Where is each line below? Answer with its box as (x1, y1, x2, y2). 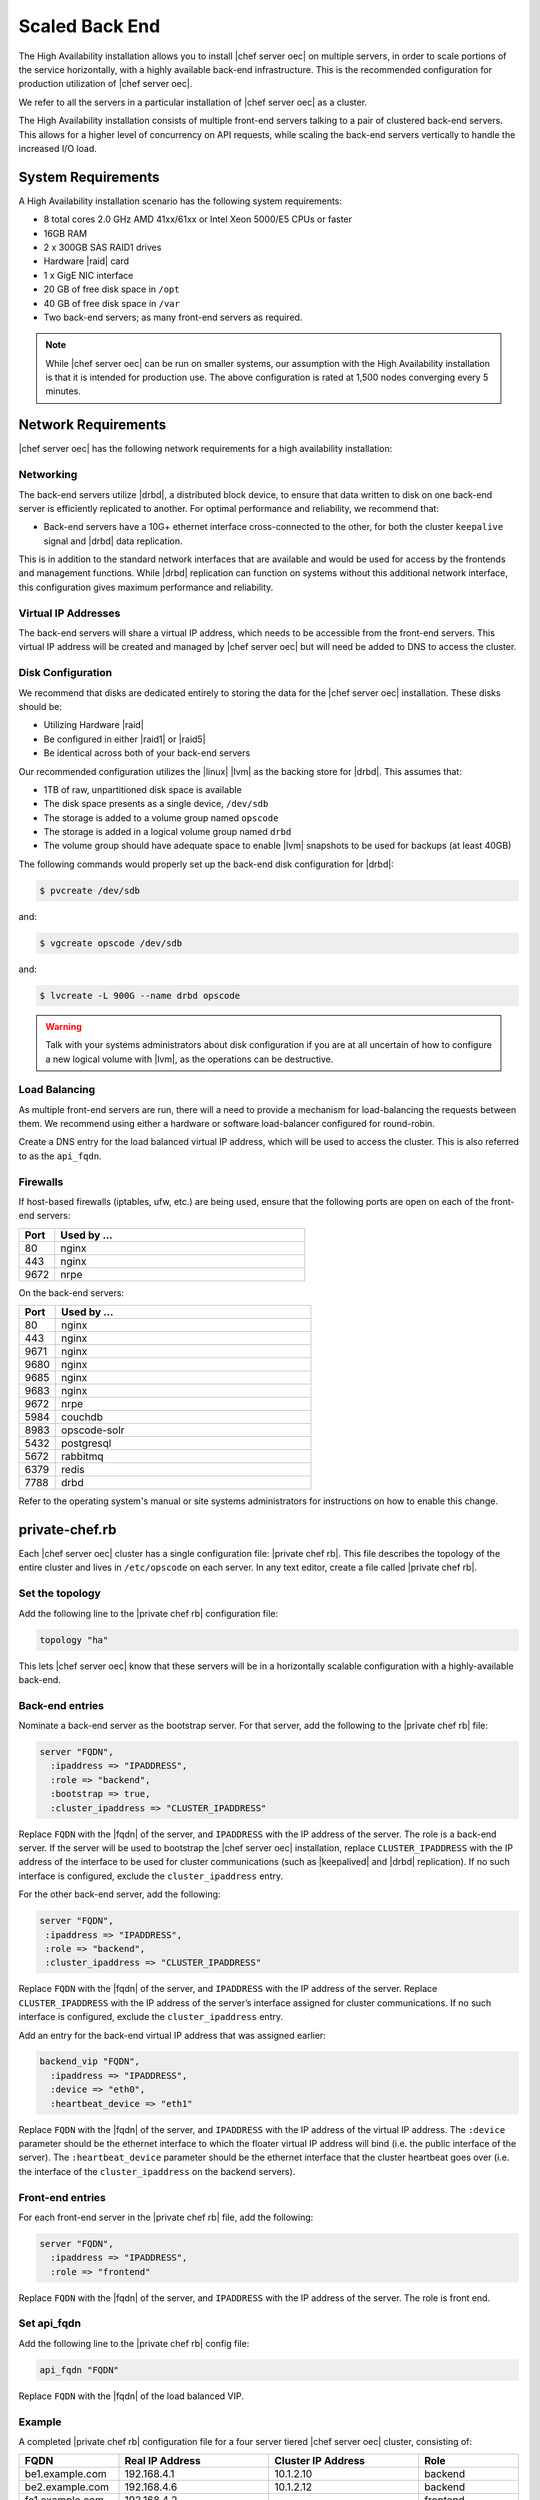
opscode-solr (61, 1423, 125, 1437)
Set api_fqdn (18, 2316, 82, 2330)
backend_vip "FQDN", (39, 2056, 140, 2067)
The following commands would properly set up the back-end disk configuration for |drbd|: (18, 858, 394, 870)
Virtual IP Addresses (18, 606, 121, 620)
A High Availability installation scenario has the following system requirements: (18, 195, 343, 207)
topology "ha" (39, 1634, 109, 1645)
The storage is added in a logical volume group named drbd (43, 826, 292, 838)
